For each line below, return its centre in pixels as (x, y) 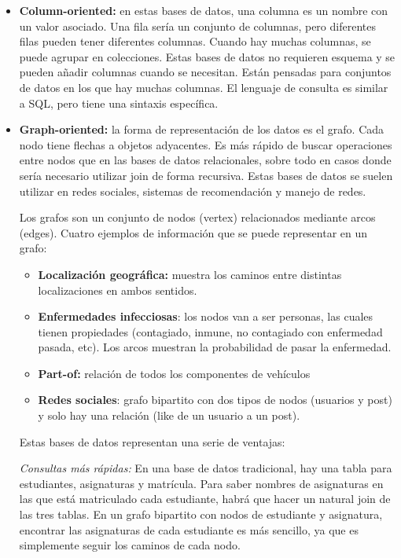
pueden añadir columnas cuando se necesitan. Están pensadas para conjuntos (205, 72)
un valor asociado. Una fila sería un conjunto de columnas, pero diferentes (197, 26)
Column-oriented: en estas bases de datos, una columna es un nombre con (204, 10)
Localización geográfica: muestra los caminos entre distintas (190, 274)
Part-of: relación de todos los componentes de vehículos (174, 373)
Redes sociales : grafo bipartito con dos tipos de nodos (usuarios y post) (215, 400)
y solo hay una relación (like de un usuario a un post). (169, 415)
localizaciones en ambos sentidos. (118, 290)
